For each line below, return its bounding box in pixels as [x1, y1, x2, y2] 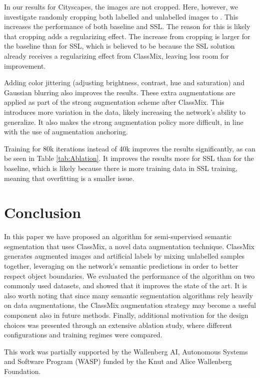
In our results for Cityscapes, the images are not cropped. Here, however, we [4, 2, 238, 12]
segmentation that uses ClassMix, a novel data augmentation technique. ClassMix [4, 241, 255, 251]
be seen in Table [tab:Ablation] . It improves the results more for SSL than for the [4, 153, 254, 163]
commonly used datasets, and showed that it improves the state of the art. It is [4, 280, 247, 291]
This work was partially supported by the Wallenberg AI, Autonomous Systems [4, 346, 248, 356]
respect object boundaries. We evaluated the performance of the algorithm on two [4, 270, 255, 281]
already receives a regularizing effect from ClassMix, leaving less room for [4, 50, 229, 61]
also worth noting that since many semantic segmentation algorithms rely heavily [4, 290, 253, 300]
